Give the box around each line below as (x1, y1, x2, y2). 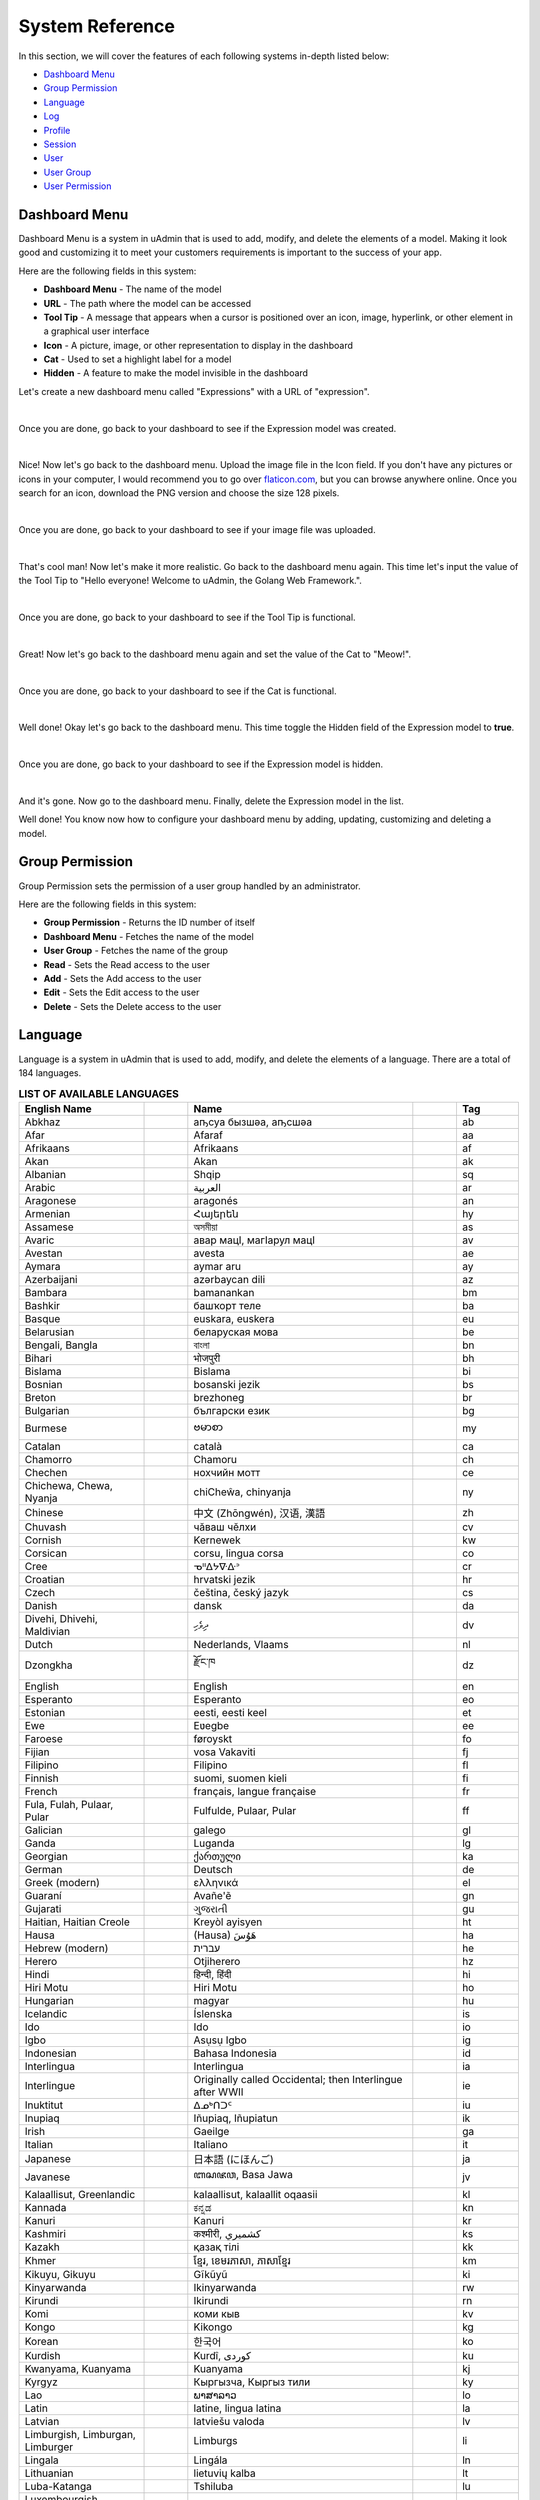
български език (193, 1403, 270, 1417)
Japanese (24, 2151, 72, 2165)
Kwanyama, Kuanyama (24, 2361, 132, 2375)
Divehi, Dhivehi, (24, 1611, 99, 1625)
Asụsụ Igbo (193, 2033, 247, 2047)
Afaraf (193, 1128, 224, 1142)
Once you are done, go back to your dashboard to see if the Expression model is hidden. (18, 758, 384, 770)
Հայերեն (193, 1206, 239, 1220)
